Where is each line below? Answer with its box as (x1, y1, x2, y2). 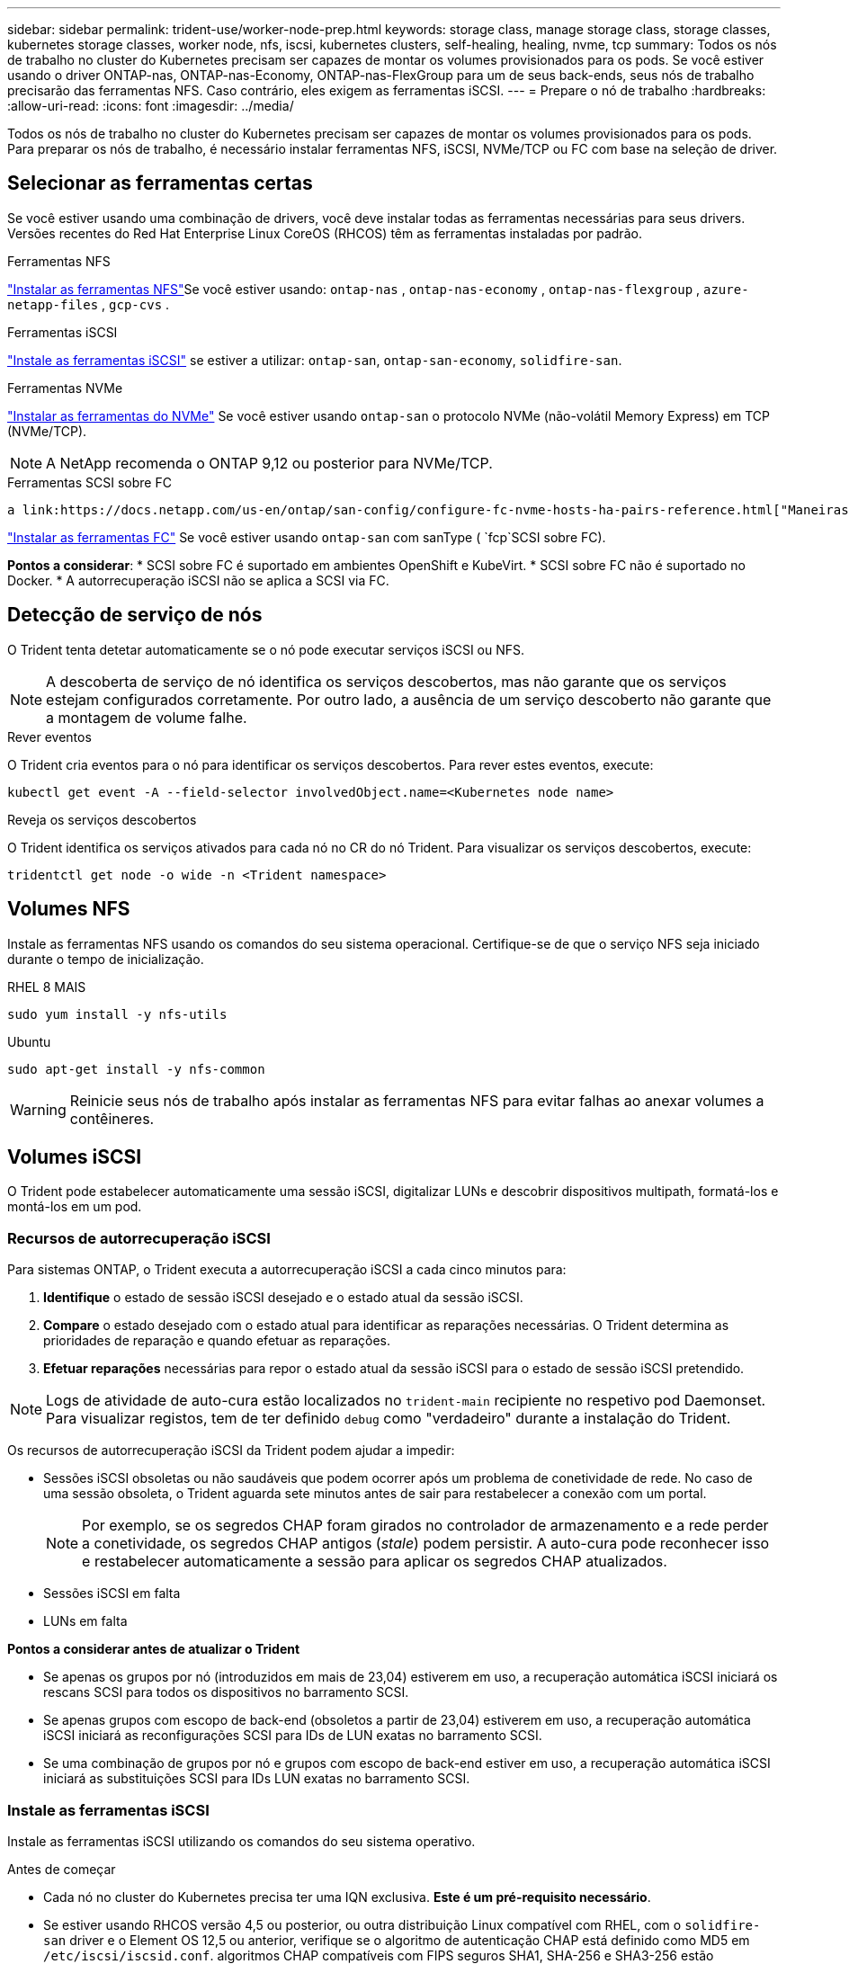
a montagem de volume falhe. (46, 708, 247, 727)
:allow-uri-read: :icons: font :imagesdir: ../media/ (7, 98, 294, 113)
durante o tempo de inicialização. (7, 951, 204, 967)
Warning (10, 1100, 67, 1119)
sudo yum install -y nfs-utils (7, 1006, 228, 1022)
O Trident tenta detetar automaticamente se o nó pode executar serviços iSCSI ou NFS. (7, 641, 525, 657)
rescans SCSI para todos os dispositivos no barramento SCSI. (43, 1684, 409, 1701)
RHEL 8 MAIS (7, 978, 86, 995)
